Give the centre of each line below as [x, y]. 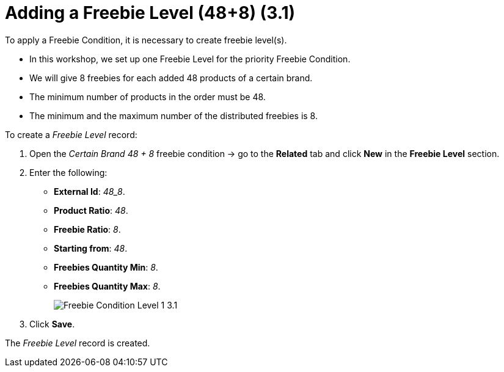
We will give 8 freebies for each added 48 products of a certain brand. [171, 78]
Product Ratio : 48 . [91, 210]
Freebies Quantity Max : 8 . [107, 286]
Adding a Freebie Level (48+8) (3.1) [150, 13]
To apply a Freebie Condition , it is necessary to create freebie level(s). [146, 40]
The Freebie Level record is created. [78, 343]
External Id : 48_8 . [89, 191]
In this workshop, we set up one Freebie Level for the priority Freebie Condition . [190, 59]
